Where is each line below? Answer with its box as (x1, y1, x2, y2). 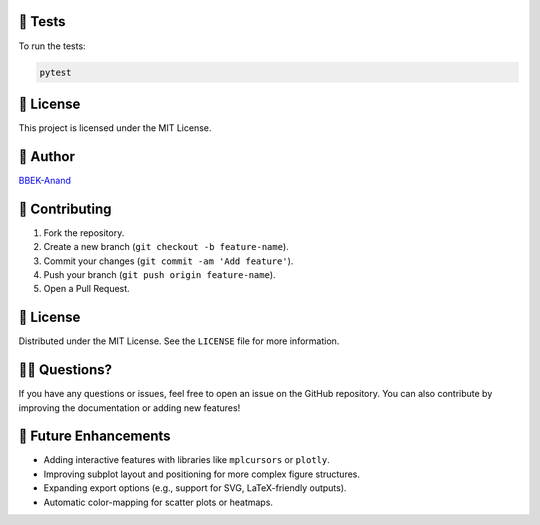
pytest (39, 66, 72, 78)
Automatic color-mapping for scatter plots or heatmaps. (43, 496, 274, 508)
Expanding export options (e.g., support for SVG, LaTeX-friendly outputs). (43, 482, 347, 494)
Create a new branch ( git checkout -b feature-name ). (43, 241, 289, 253)
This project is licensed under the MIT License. (18, 122, 212, 134)
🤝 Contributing (18, 200, 112, 217)
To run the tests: (18, 40, 86, 52)
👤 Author (18, 148, 75, 165)
